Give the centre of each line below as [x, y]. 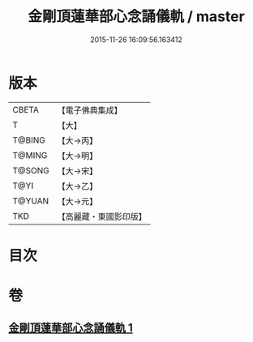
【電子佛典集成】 [90, 110]
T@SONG [31, 170]
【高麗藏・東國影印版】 [102, 216]
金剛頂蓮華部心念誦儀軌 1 [71, 328]
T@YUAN [31, 201]
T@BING [29, 140]
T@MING [30, 155]
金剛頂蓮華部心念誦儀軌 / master [136, 17]
